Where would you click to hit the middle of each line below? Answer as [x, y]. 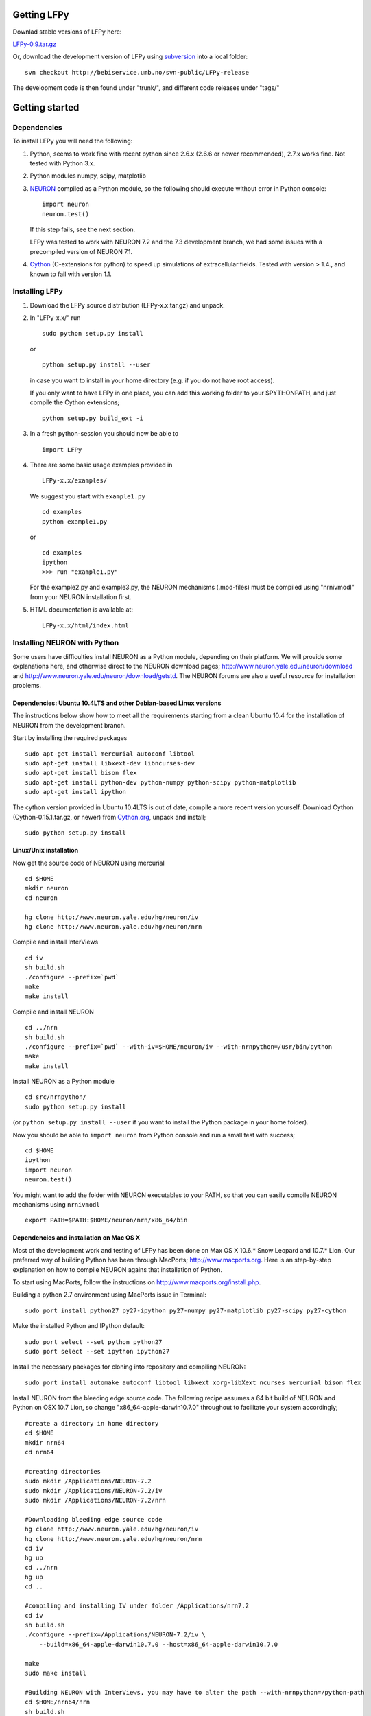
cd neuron [41, 898]
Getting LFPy [41, 15]
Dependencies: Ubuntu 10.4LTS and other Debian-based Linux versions [117, 703]
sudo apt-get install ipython [76, 792]
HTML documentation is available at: [82, 610]
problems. [27, 685]
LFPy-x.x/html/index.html [86, 625]
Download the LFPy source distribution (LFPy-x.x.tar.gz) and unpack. [128, 305]
